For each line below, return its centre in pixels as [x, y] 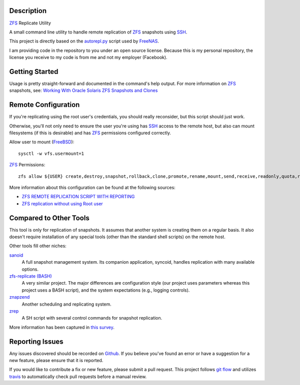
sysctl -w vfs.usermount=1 [51, 153]
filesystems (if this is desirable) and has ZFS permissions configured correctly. [90, 133]
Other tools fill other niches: [38, 246]
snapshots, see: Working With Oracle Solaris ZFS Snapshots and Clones [83, 90]
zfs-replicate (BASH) [30, 276]
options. [30, 269]
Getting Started [34, 72]
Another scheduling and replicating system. [67, 304]
